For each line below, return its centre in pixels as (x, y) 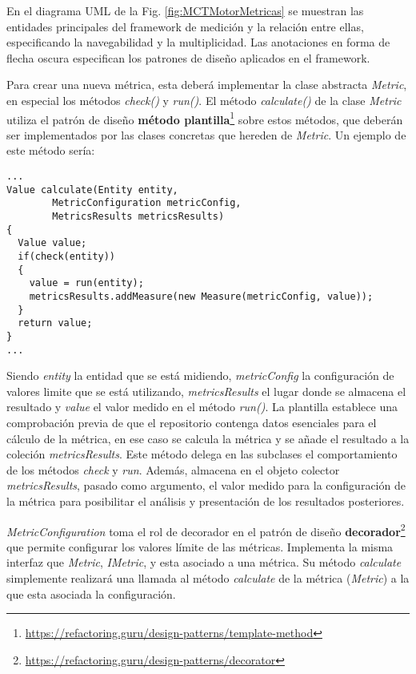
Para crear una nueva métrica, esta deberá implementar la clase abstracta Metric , (207, 85)
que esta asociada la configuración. (91, 593)
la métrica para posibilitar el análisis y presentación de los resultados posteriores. (206, 500)
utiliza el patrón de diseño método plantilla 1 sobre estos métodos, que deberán (205, 118)
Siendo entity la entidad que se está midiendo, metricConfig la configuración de (200, 375)
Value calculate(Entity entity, (92, 190)
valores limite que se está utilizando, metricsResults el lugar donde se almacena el (206, 391)
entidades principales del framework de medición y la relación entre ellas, (185, 26)
